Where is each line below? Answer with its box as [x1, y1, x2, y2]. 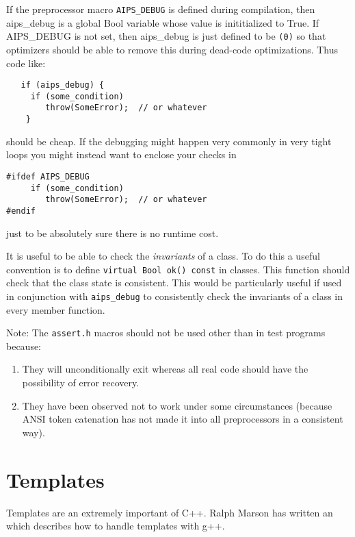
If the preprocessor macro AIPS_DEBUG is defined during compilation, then [6, 2, 315, 16]
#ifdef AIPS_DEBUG [6, 171, 90, 182]
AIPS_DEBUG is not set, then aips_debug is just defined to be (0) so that [6, 29, 326, 43]
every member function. [6, 302, 105, 316]
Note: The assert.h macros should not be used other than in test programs [6, 325, 326, 340]
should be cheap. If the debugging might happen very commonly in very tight [6, 134, 332, 148]
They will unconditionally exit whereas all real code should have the [22, 362, 308, 376]
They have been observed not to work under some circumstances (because [22, 398, 332, 412]
